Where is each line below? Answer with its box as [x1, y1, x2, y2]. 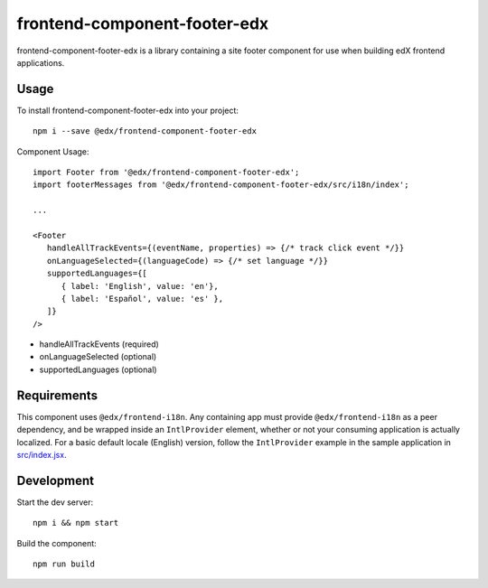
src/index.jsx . [16, 449, 67, 460]
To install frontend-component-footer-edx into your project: [16, 105, 239, 116]
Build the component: [16, 537, 97, 548]
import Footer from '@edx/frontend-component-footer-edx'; [33, 167, 300, 178]
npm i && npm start [33, 518, 119, 528]
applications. [16, 57, 65, 68]
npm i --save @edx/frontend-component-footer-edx [33, 126, 258, 136]
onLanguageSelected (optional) [39, 351, 157, 362]
